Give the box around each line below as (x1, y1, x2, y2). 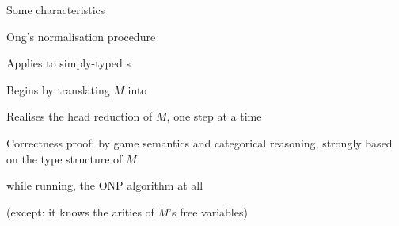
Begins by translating (6, 81, 110, 98)
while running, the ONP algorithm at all (6, 177, 203, 193)
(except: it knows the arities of (6, 203, 154, 220)
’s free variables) (169, 203, 248, 220)
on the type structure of (6, 150, 123, 167)
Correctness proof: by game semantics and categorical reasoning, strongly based (6, 134, 393, 151)
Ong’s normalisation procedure (6, 28, 156, 44)
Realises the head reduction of (6, 108, 153, 124)
